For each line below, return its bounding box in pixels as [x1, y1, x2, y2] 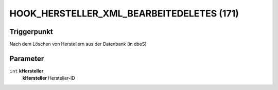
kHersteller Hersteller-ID [22, 75, 76, 81]
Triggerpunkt [9, 27, 54, 36]
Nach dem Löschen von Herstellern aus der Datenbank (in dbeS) [9, 41, 147, 47]
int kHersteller [9, 67, 44, 74]
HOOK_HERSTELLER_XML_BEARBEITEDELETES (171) [9, 8, 239, 19]
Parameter [9, 54, 44, 63]
